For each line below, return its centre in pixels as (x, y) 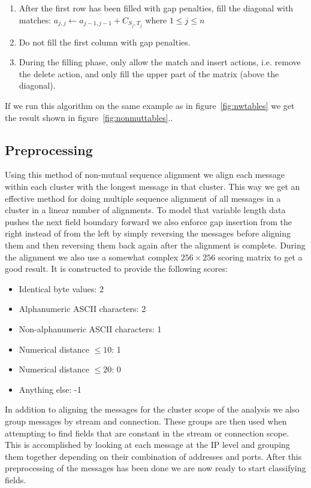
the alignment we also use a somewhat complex (92, 257)
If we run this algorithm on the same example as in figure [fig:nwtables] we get (150, 106)
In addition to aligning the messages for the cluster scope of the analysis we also (152, 409)
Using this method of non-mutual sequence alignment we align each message (145, 175)
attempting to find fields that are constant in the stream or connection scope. (147, 433)
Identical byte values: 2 (61, 288)
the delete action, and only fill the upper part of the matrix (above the (149, 73)
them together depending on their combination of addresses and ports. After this (153, 456)
